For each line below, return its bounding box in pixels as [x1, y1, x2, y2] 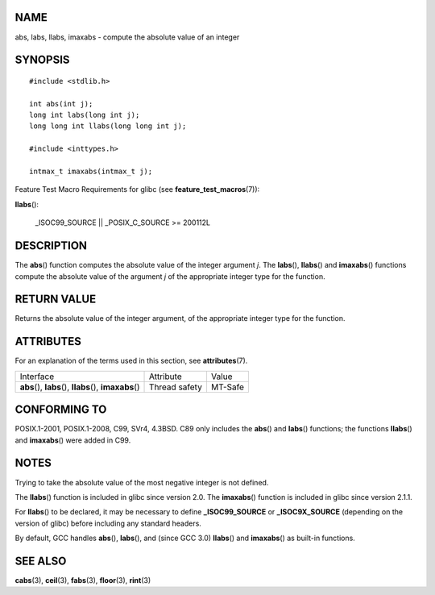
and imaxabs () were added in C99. [14, 435, 131, 445]
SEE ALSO [14, 554, 67, 568]
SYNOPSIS [14, 53, 70, 67]
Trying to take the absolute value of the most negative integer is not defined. [14, 477, 269, 487]
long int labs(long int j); [29, 110, 140, 120]
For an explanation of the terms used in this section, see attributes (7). [14, 356, 248, 366]
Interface [19, 371, 55, 382]
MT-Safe [210, 381, 245, 393]
